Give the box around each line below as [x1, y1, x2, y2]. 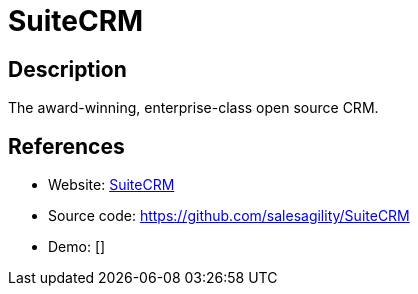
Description [8, 56, 127, 82]
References [8, 133, 125, 159]
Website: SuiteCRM [48, 176, 175, 194]
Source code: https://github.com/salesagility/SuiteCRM [48, 207, 410, 225]
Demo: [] [48, 238, 106, 256]
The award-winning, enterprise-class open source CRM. [8, 99, 379, 117]
